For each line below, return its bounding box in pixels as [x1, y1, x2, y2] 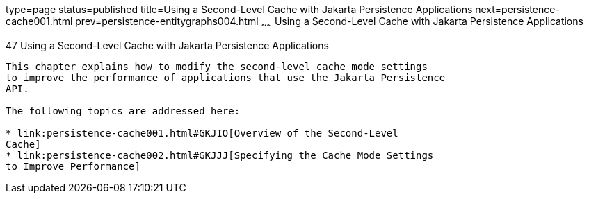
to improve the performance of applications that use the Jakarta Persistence [6, 71, 446, 83]
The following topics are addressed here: [6, 105, 241, 116]
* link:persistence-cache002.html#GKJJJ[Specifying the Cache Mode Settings [6, 149, 434, 161]
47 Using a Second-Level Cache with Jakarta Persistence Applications [6, 39, 329, 51]
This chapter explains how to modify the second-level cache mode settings [6, 60, 428, 72]
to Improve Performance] [6, 160, 140, 172]
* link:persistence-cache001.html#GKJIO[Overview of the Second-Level [6, 127, 398, 139]
